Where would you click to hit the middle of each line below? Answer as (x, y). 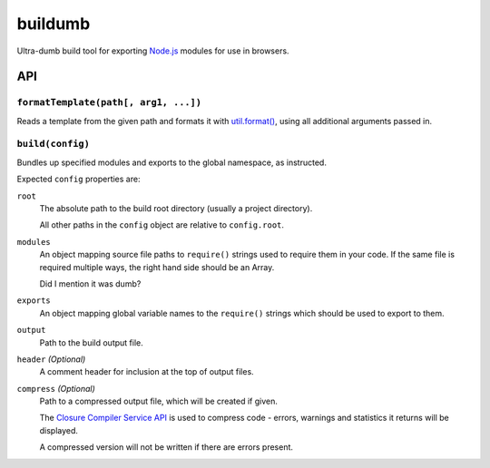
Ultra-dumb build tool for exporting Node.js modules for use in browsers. (153, 51)
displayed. (59, 430)
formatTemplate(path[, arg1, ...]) (109, 102)
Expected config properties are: (78, 179)
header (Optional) (51, 359)
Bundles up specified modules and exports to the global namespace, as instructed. (171, 162)
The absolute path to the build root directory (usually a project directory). (176, 209)
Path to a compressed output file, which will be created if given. (159, 401)
